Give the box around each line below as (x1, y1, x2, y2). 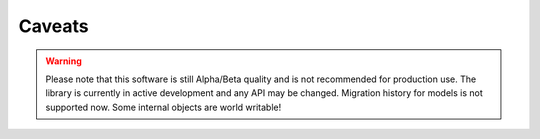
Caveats (18, 15, 89, 37)
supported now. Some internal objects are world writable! (45, 101, 282, 113)
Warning (45, 55, 82, 67)
